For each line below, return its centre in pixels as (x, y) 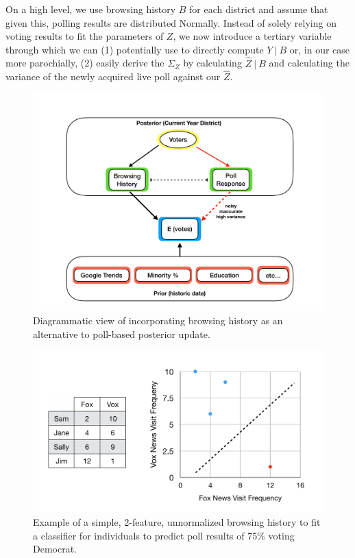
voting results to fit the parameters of (85, 36)
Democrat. (55, 549)
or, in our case (320, 49)
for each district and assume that (258, 9)
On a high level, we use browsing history (91, 9)
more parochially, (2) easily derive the (85, 63)
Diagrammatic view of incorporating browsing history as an (158, 320)
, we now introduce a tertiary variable (252, 36)
